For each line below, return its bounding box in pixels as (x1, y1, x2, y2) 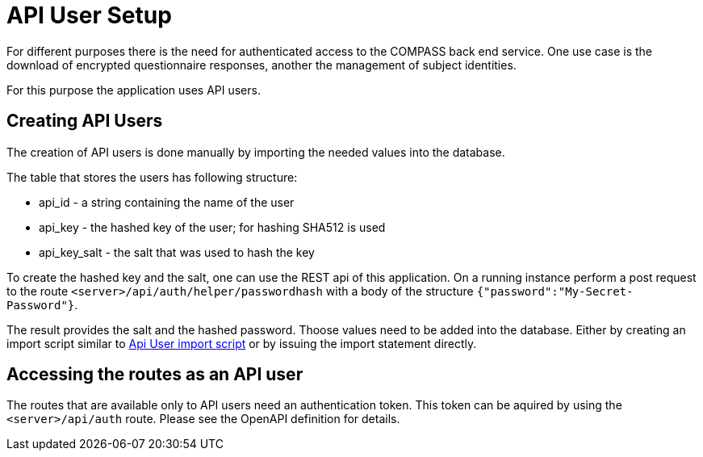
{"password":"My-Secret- (476, 284, 634, 298)
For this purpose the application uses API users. (6, 82, 261, 97)
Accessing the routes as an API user (6, 364, 303, 385)
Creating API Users (6, 111, 163, 132)
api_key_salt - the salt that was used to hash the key (39, 245, 315, 259)
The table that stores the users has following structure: (6, 170, 298, 184)
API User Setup (6, 2, 172, 29)
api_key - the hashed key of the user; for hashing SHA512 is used (39, 220, 386, 234)
